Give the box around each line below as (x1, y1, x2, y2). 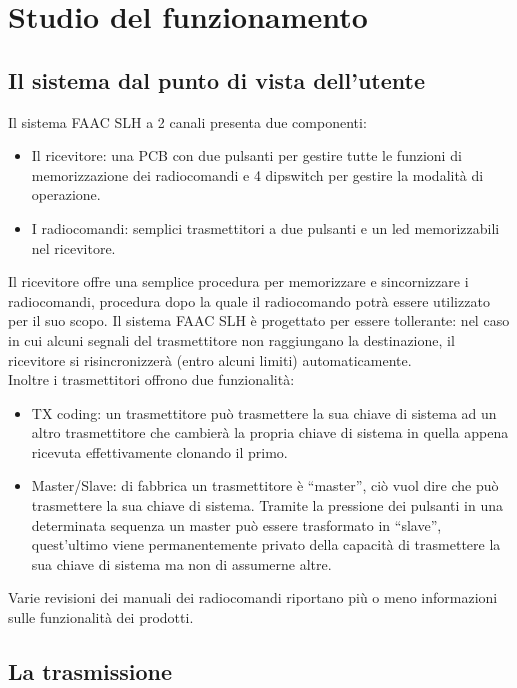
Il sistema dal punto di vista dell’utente (8, 64, 425, 95)
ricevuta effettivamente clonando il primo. (31, 441, 288, 462)
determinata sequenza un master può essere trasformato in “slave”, (31, 514, 442, 535)
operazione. (31, 184, 101, 205)
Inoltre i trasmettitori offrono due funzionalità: (8, 369, 295, 390)
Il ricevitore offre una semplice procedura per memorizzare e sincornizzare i (8, 271, 469, 292)
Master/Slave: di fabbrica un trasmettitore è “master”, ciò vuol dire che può (31, 475, 499, 496)
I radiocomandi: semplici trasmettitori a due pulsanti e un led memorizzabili (31, 217, 500, 238)
